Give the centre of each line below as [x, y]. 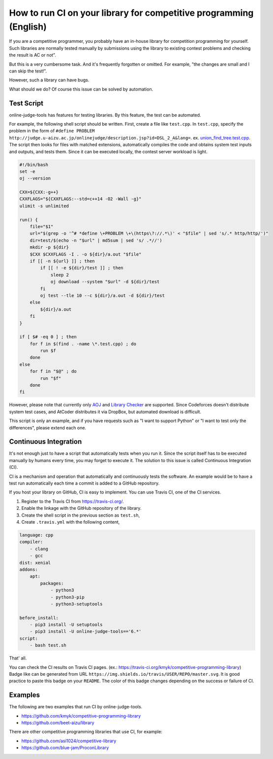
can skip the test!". [28, 71]
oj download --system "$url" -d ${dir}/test [105, 282]
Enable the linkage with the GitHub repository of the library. [81, 508]
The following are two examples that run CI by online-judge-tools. [76, 707]
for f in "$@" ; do [53, 371]
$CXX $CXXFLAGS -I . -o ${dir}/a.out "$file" [86, 254]
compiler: [31, 542]
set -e [27, 171]
